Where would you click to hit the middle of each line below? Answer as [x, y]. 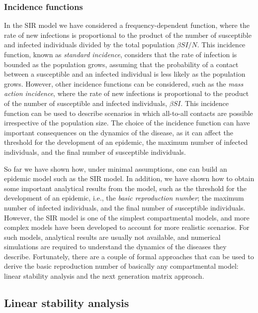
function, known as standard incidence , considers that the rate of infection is [121, 54]
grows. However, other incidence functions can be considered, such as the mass [124, 83]
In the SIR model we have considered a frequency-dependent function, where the [127, 25]
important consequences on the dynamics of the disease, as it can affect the [119, 132]
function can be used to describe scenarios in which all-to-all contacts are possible [129, 113]
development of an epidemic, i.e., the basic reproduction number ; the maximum [124, 198]
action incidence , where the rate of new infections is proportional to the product [127, 93]
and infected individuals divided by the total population [89, 45]
